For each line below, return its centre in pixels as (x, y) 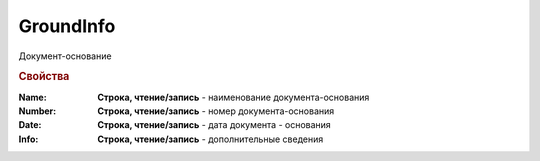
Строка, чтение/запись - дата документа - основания (214, 125)
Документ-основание (65, 56)
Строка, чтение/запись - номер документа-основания (216, 111)
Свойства (44, 77)
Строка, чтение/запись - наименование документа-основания (233, 97)
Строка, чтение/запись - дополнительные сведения (210, 139)
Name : (32, 97)
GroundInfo (67, 26)
